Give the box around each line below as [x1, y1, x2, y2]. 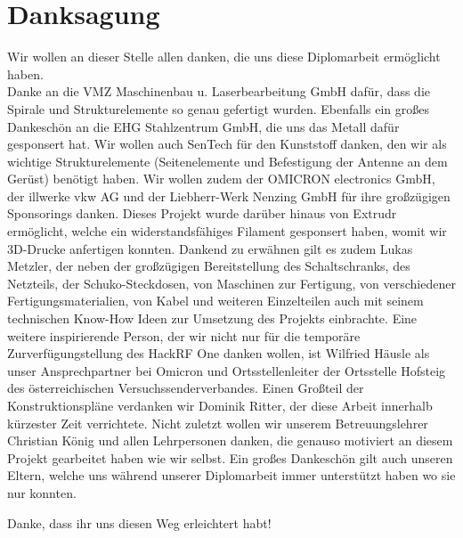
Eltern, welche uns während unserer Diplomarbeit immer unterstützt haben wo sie [7, 466, 456, 485]
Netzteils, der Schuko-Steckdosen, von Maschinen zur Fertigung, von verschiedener [7, 273, 456, 292]
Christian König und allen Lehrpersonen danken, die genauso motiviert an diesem [7, 431, 453, 450]
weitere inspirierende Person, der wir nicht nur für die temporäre [7, 326, 361, 345]
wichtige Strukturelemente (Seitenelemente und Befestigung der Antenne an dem [7, 151, 448, 170]
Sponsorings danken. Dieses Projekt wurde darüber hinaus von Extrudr [7, 204, 397, 223]
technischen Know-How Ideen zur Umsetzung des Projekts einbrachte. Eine [7, 309, 418, 328]
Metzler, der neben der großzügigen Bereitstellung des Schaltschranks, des [7, 257, 410, 275]
